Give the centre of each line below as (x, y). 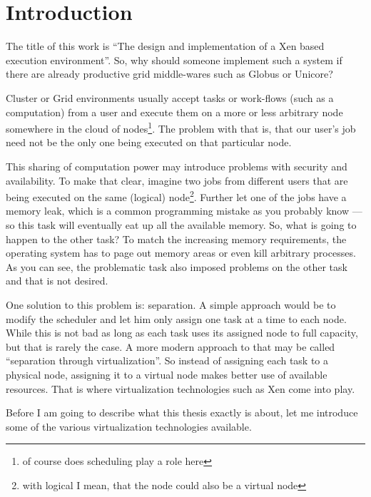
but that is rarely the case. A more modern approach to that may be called (171, 346)
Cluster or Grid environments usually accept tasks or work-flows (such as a (170, 97)
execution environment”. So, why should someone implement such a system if (174, 60)
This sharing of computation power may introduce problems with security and (177, 166)
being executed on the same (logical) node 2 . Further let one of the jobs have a (176, 196)
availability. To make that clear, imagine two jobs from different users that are (177, 180)
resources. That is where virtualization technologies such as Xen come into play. (181, 388)
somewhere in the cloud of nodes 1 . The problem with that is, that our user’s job (181, 127)
